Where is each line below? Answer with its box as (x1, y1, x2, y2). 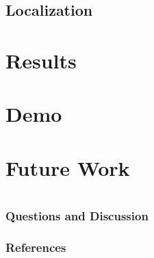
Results (5, 46, 77, 74)
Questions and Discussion (5, 207, 149, 224)
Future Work (5, 153, 130, 181)
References (5, 238, 66, 255)
